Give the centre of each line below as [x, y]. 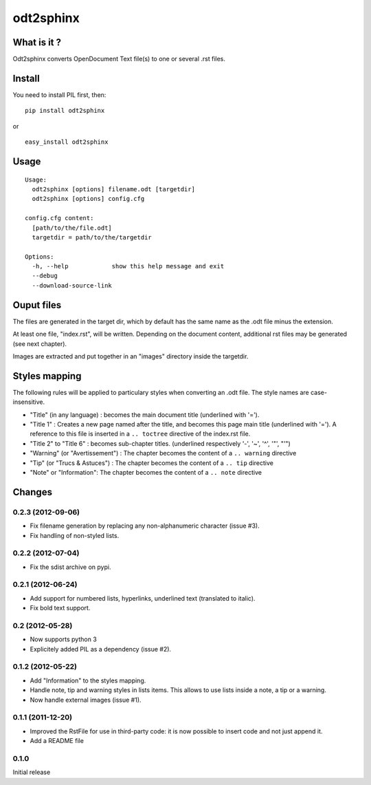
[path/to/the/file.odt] [72, 228]
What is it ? [37, 42]
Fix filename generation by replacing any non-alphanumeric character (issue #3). [145, 526]
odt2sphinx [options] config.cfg [88, 199]
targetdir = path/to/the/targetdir [92, 237]
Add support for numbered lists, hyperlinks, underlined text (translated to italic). [143, 598]
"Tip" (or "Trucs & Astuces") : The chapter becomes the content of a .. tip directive [152, 463]
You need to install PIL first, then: [59, 95]
